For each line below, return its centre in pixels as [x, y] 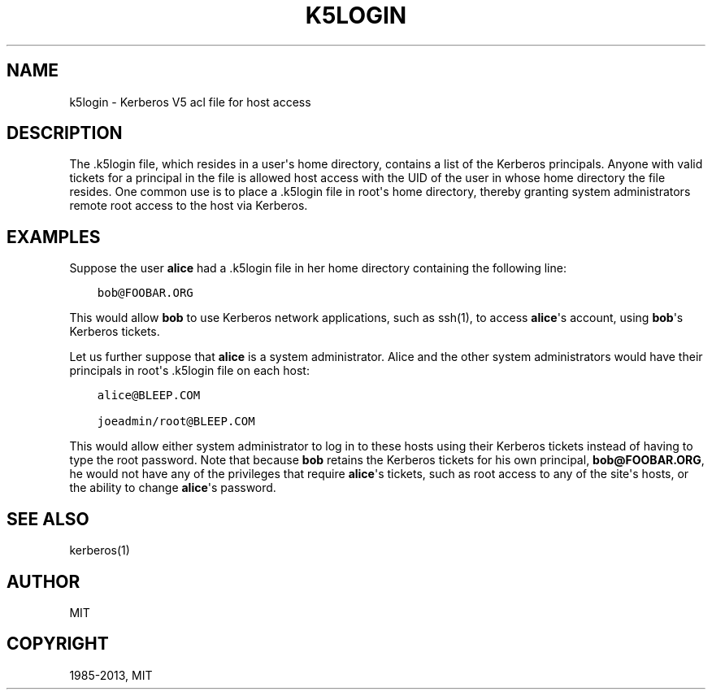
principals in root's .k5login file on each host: [189, 371]
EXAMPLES [54, 237]
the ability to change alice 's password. [173, 488]
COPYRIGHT [58, 644]
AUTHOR [43, 581]
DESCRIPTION [65, 133]
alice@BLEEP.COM [149, 396]
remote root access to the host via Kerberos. [189, 206]
